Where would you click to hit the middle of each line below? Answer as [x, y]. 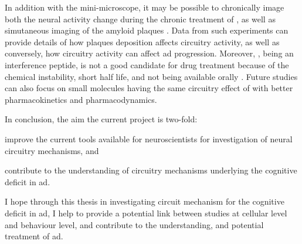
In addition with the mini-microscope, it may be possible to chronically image [145, 7]
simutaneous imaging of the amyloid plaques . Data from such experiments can [147, 30]
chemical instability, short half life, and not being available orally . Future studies [151, 76]
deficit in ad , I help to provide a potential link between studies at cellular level [146, 213]
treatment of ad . [34, 236]
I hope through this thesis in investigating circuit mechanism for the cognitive [145, 201]
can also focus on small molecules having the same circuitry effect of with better [149, 88]
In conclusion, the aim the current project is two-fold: [101, 119]
